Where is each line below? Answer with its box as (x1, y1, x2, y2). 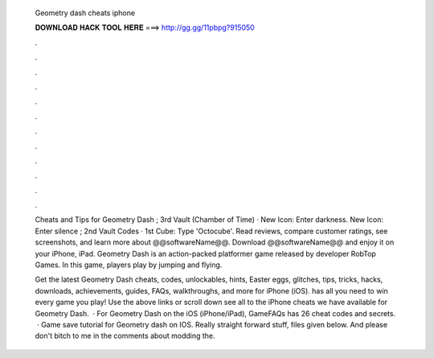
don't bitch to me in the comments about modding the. (35, 331, 216, 341)
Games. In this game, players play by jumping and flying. (35, 260, 223, 270)
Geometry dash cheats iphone (35, 8, 136, 18)
